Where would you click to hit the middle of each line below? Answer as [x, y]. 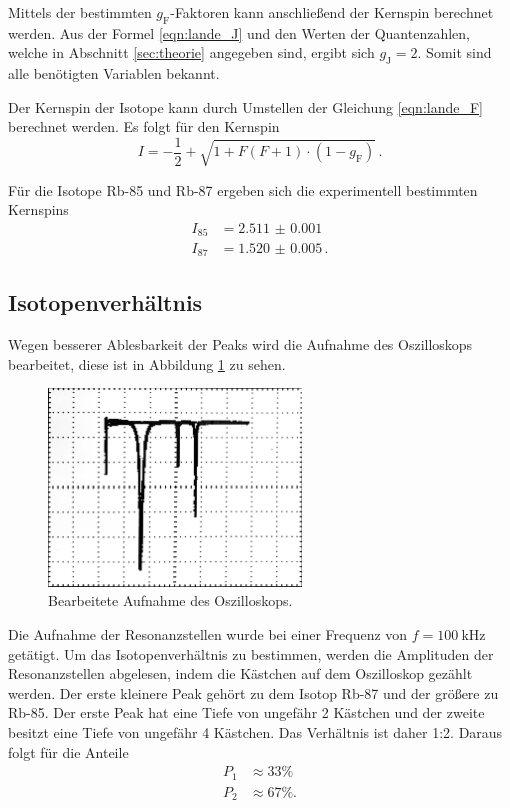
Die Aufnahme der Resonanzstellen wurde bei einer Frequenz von [208, 634]
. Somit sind [454, 52]
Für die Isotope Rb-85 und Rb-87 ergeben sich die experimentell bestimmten [243, 189]
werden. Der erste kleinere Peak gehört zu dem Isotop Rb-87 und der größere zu [253, 692]
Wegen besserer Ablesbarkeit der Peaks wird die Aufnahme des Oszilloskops [240, 344]
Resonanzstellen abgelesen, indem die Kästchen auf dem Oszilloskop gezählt [240, 673]
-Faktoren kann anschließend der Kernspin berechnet [332, 12]
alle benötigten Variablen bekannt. [114, 73]
